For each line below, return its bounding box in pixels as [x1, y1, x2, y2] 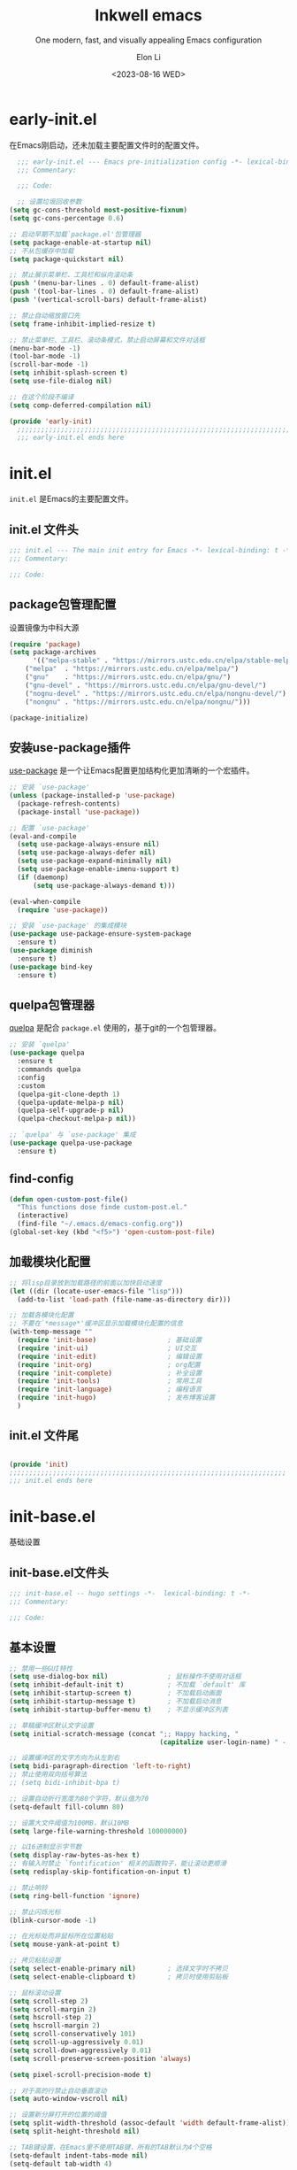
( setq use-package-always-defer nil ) [17, 848, 156, 857]
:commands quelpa [17, 1065, 81, 1074]
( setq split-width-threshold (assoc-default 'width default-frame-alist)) [9, 2119, 291, 2128]
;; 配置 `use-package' [9, 823, 90, 832]
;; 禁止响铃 [9, 1883, 49, 1892]
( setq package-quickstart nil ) [9, 254, 125, 264]
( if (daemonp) [17, 873, 69, 882]
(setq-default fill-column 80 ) [9, 1803, 125, 1811]
